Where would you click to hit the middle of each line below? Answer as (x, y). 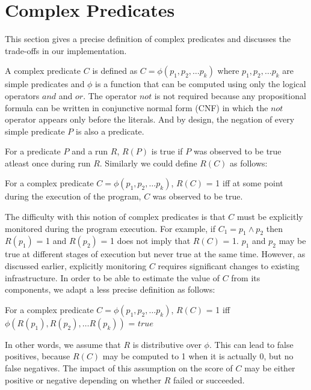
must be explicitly (270, 217)
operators (22, 95)
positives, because (38, 356)
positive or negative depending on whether (83, 379)
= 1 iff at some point (245, 183)
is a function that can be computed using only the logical (201, 84)
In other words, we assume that (63, 344)
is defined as (115, 71)
